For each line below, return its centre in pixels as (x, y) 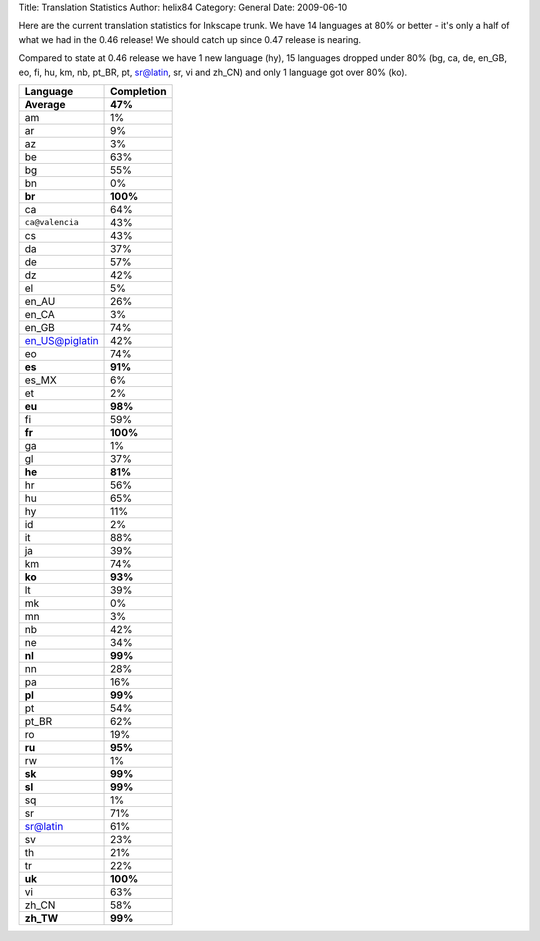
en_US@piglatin (61, 340)
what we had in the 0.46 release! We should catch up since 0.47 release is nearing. (190, 39)
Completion (138, 91)
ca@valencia (51, 222)
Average (45, 104)
